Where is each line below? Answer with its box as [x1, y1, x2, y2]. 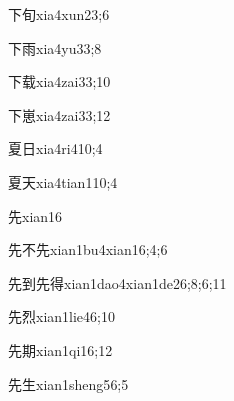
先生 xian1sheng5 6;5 [8, 373, 129, 394]
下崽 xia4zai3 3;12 [8, 104, 111, 125]
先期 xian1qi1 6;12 [8, 339, 113, 360]
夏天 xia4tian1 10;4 [8, 171, 118, 192]
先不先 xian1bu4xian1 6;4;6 [8, 239, 168, 260]
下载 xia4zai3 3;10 [8, 71, 111, 92]
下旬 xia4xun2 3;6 [8, 4, 110, 24]
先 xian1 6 [8, 205, 63, 226]
